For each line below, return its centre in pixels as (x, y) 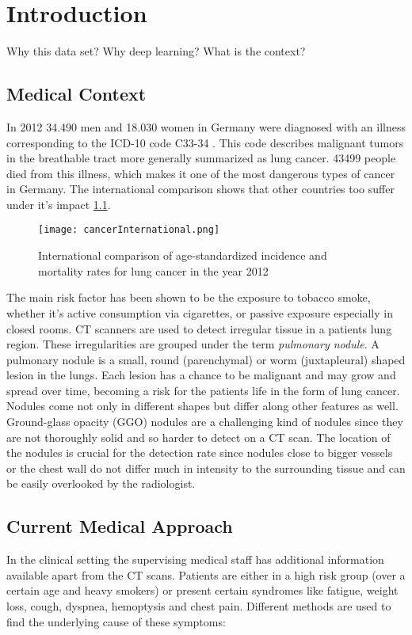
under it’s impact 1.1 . (59, 204)
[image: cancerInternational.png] (129, 230)
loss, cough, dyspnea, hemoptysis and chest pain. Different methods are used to (199, 606)
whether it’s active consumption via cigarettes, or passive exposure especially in (200, 312)
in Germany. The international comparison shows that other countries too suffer (200, 189)
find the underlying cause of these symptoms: (116, 621)
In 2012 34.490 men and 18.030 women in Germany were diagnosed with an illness (206, 126)
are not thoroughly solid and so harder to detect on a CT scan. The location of (198, 437)
